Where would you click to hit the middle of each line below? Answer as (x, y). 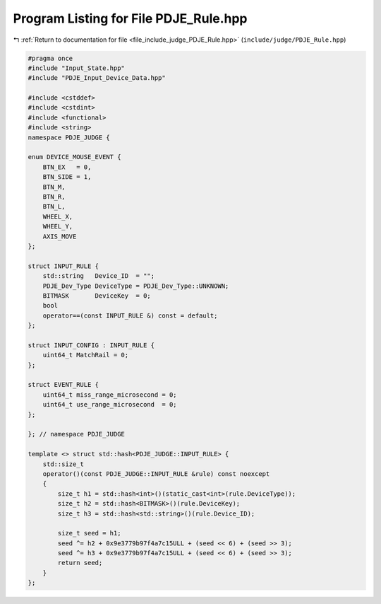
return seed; (80, 563)
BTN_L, (54, 207)
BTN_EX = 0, (67, 167)
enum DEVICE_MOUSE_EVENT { (74, 157)
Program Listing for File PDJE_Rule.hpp (130, 18)
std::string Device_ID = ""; (99, 276)
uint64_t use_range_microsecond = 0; (110, 405)
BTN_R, (54, 197)
